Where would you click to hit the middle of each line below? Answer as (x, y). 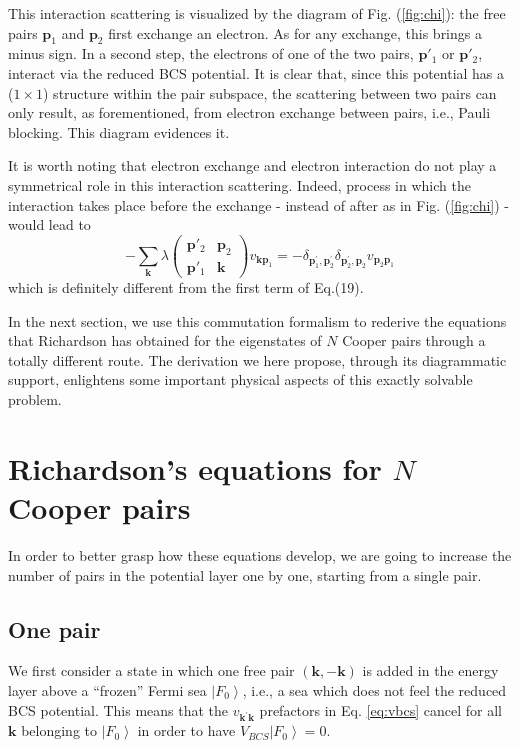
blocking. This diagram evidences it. (119, 131)
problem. (35, 399)
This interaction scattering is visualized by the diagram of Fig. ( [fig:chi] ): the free (257, 13)
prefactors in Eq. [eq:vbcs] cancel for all (381, 709)
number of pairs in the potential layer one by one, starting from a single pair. (245, 574)
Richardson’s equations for (195, 467)
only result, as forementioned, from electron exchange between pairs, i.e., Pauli (249, 112)
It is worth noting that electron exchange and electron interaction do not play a (252, 165)
